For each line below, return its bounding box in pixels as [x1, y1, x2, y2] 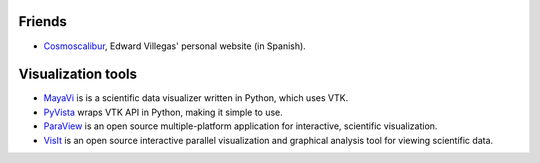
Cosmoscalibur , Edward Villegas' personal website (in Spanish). [43, 40, 307, 52]
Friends [18, 13, 67, 30]
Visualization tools [18, 66, 137, 83]
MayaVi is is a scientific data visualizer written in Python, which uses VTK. [43, 92, 349, 104]
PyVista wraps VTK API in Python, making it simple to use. [43, 106, 284, 118]
